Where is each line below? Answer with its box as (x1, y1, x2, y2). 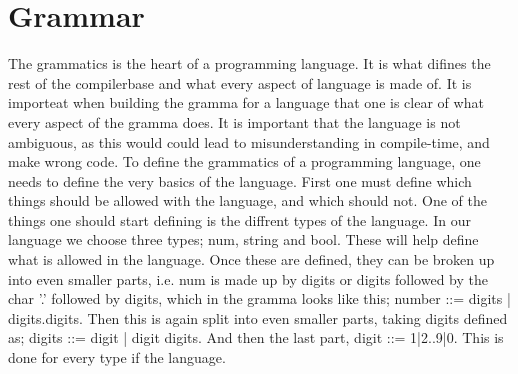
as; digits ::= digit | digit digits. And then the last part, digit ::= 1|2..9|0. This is (8, 327, 504, 348)
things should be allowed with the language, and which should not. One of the (8, 190, 487, 211)
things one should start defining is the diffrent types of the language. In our (8, 209, 471, 230)
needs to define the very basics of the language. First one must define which (8, 170, 472, 191)
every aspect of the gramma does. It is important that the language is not (8, 111, 461, 132)
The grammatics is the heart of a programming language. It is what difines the (8, 53, 491, 74)
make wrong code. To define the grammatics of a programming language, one (8, 151, 481, 172)
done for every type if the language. (8, 347, 226, 368)
